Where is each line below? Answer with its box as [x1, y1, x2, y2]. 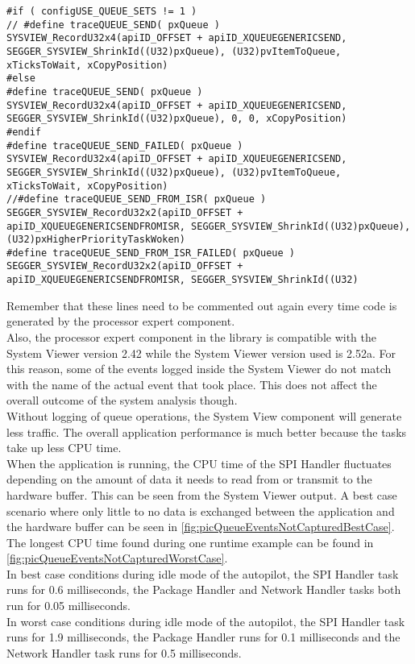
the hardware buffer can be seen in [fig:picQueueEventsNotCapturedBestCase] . [6, 518, 395, 535]
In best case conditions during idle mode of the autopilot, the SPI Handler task [6, 565, 399, 582]
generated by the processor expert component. [6, 313, 235, 330]
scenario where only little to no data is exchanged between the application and [6, 502, 395, 519]
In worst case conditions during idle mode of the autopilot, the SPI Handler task [6, 612, 405, 629]
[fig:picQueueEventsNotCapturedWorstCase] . [6, 550, 228, 566]
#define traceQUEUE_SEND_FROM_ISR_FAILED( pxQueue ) [6, 247, 295, 259]
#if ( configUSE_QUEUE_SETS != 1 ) [6, 6, 197, 17]
